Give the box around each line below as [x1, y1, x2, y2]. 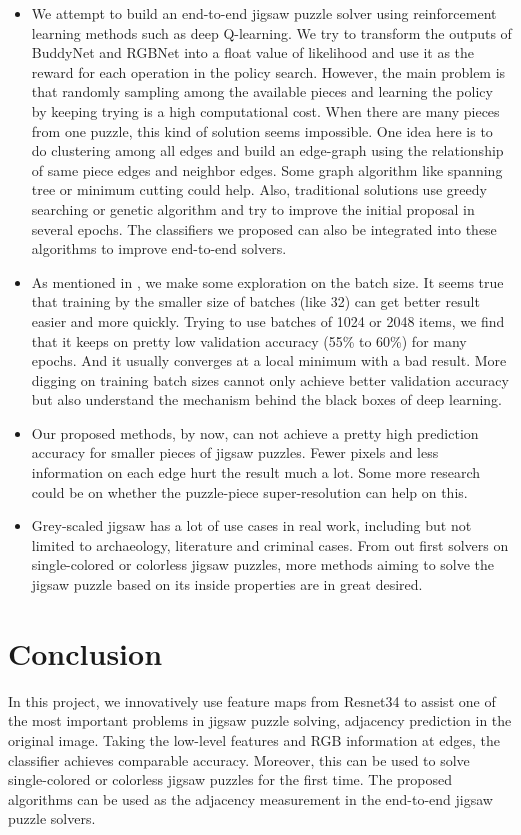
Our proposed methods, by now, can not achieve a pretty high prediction [31, 422, 479, 443]
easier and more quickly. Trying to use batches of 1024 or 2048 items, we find [31, 310, 505, 331]
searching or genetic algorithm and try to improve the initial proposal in [31, 198, 475, 219]
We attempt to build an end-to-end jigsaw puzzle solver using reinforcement [31, 3, 497, 23]
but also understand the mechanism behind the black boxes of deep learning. [31, 389, 502, 410]
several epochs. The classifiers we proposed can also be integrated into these [31, 218, 497, 239]
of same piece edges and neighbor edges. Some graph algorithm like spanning [31, 159, 503, 180]
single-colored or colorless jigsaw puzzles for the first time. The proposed [8, 769, 453, 790]
